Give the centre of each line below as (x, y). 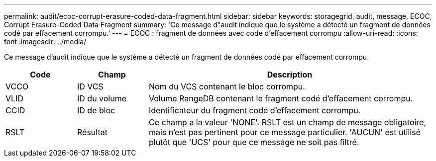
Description (290, 75)
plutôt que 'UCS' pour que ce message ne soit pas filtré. (254, 142)
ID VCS (90, 86)
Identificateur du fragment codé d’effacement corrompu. (255, 110)
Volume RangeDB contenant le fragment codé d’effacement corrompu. (281, 98)
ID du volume (102, 98)
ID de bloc (96, 110)
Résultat (92, 132)
